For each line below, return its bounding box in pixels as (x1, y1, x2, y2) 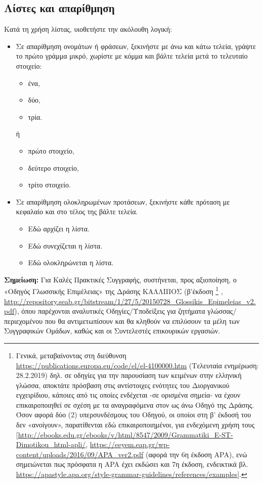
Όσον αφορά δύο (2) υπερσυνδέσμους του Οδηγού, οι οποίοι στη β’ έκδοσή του (16, 409, 251, 420)
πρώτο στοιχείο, (28, 145, 74, 156)
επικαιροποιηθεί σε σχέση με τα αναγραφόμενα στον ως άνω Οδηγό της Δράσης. (16, 399, 254, 410)
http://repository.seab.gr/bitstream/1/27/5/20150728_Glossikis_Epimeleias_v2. (4, 296, 256, 306)
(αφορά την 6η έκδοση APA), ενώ (146, 449, 247, 459)
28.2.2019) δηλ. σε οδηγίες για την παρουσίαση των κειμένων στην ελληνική (16, 370, 242, 380)
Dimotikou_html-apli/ (16, 439, 86, 450)
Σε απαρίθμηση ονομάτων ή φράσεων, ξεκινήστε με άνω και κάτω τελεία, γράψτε (16, 40, 256, 51)
